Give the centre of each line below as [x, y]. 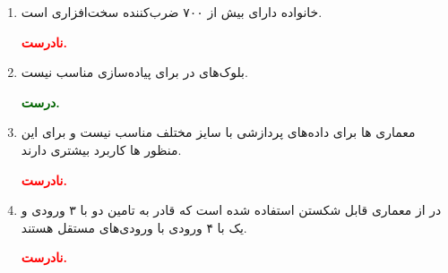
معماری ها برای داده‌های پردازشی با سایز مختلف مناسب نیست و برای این [218, 132]
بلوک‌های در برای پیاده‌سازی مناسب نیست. [134, 72]
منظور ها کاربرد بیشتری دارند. [101, 149]
